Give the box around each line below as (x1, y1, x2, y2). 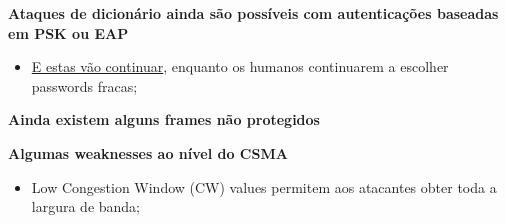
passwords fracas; (31, 75, 138, 96)
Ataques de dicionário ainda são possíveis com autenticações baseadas (8, 3, 499, 23)
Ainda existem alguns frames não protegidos (8, 109, 320, 130)
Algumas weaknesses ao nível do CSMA (8, 142, 288, 163)
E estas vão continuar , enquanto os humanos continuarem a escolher (31, 56, 449, 77)
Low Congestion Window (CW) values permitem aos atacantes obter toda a (31, 176, 497, 197)
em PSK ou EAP (8, 22, 129, 43)
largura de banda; (31, 196, 141, 217)
